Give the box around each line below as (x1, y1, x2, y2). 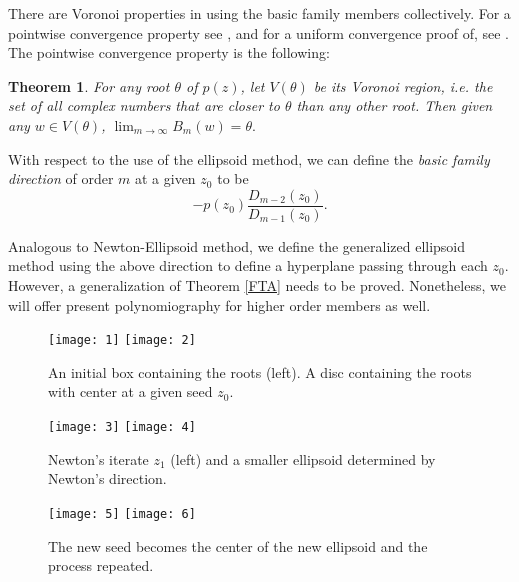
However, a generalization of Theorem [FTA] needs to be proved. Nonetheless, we (8, 275, 506, 295)
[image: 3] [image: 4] (48, 420, 196, 435)
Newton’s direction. (48, 468, 167, 489)
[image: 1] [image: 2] (48, 333, 196, 348)
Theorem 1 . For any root (8, 75, 170, 96)
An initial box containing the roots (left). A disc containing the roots (48, 361, 472, 382)
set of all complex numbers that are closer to (8, 95, 280, 116)
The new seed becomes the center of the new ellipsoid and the (48, 535, 428, 556)
